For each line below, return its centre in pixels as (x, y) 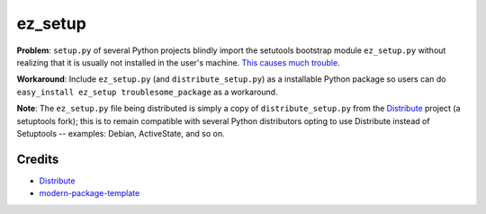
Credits (38, 159)
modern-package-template (90, 193)
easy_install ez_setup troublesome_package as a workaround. (147, 92)
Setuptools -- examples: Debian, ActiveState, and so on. (121, 133)
